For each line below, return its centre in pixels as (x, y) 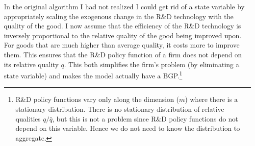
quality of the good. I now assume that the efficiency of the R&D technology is (123, 26)
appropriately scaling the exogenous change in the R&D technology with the (119, 16)
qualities (28, 118)
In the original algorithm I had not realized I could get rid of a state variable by (124, 6)
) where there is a (211, 99)
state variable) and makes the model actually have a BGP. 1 (93, 75)
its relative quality (31, 64)
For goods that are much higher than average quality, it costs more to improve (122, 45)
